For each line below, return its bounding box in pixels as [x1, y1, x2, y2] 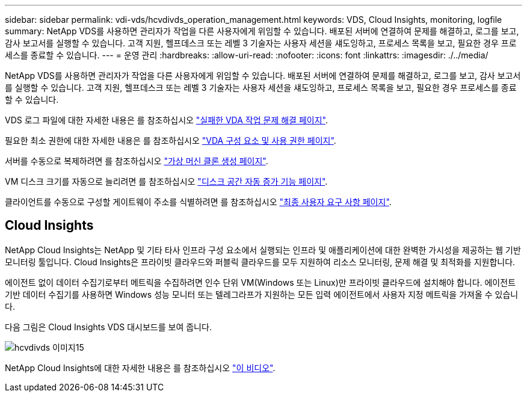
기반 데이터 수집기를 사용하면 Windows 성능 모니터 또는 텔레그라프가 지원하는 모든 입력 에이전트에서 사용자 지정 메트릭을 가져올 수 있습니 [5, 289, 519, 300]
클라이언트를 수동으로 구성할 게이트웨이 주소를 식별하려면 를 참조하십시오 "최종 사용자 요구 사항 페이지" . [5, 197, 392, 207]
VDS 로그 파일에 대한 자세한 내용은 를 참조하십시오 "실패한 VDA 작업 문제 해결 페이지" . [5, 115, 328, 125]
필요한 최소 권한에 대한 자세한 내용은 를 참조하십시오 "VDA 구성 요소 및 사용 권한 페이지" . [5, 135, 336, 146]
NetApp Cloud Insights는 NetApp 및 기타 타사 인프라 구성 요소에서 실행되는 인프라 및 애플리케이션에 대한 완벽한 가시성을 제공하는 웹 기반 [5, 244, 521, 255]
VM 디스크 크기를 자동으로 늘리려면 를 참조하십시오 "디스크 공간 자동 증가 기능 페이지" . [5, 176, 328, 186]
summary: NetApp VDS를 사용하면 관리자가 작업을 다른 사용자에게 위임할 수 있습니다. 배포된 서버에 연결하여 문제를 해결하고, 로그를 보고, [5, 26, 519, 36]
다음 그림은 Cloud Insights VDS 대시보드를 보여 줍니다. [5, 321, 212, 332]
